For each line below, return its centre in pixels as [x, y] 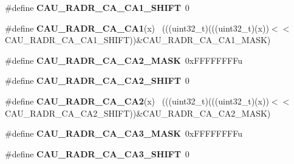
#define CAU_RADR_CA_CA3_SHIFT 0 [97, 153]
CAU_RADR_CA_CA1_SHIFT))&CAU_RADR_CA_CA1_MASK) [138, 40]
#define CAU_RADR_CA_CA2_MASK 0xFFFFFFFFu [124, 60]
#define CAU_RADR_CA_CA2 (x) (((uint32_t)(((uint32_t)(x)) [137, 101]
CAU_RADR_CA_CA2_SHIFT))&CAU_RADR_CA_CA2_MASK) [138, 113]
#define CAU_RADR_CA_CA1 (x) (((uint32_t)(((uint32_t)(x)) [137, 28]
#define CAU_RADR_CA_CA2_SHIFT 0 [97, 80]
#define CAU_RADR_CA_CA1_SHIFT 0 [97, 7]
